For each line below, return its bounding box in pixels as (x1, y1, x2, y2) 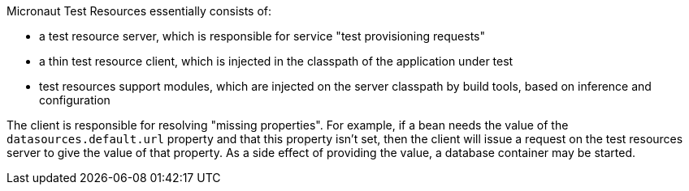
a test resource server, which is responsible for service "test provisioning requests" (39, 29, 485, 43)
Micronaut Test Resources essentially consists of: (6, 4, 272, 18)
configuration (39, 93, 110, 107)
